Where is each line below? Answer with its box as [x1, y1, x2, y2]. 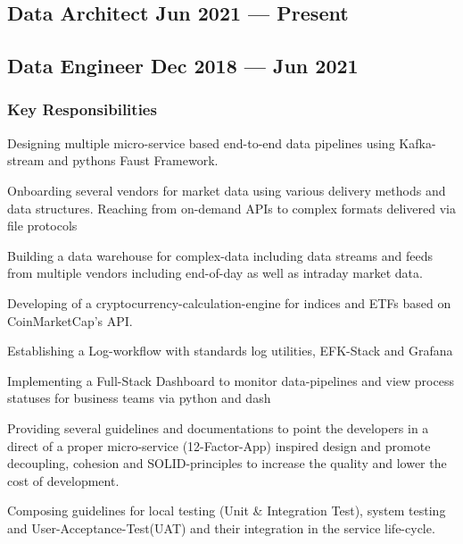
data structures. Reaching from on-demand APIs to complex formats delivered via [7, 198, 456, 217]
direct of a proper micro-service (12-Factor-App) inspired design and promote [7, 436, 431, 455]
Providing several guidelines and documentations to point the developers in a [7, 418, 429, 437]
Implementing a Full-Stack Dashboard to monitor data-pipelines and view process [7, 371, 454, 389]
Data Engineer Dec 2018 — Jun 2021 [7, 52, 359, 80]
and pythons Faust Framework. [47, 151, 219, 170]
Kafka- [399, 133, 436, 152]
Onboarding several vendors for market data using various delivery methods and [7, 180, 446, 199]
